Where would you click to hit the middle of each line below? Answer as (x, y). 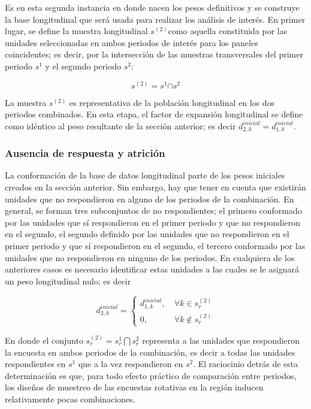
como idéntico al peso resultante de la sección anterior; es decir (120, 125)
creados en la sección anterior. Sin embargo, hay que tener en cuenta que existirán (155, 187)
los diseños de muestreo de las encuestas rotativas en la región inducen (134, 387)
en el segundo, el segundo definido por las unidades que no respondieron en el (147, 234)
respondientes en (35, 364)
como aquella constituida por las (228, 31)
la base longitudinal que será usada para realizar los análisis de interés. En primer (155, 19)
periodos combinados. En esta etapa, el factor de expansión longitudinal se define (154, 114)
